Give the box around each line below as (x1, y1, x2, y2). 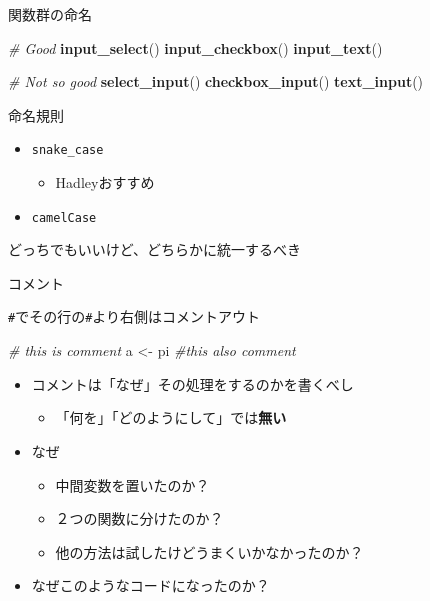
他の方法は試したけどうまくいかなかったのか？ (55, 541, 364, 562)
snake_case (31, 143, 104, 158)
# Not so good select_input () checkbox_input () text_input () (8, 71, 424, 92)
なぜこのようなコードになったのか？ (31, 575, 270, 596)
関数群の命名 (8, 4, 92, 24)
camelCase (31, 210, 97, 225)
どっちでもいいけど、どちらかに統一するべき (8, 239, 302, 260)
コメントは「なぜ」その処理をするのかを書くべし (31, 373, 354, 394)
